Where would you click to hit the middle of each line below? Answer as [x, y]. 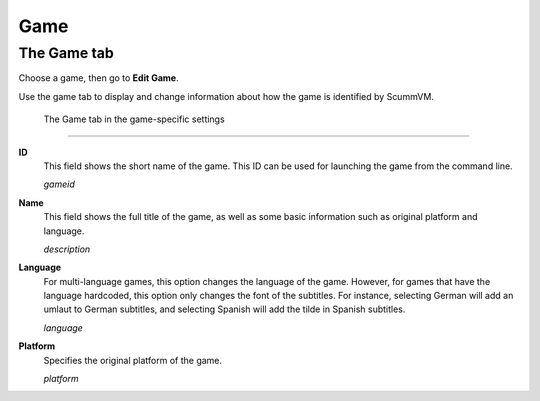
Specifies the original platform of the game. [133, 360]
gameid [59, 184]
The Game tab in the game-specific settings [134, 119]
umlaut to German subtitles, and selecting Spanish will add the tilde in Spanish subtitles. [224, 309]
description [67, 249]
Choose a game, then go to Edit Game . [98, 78]
